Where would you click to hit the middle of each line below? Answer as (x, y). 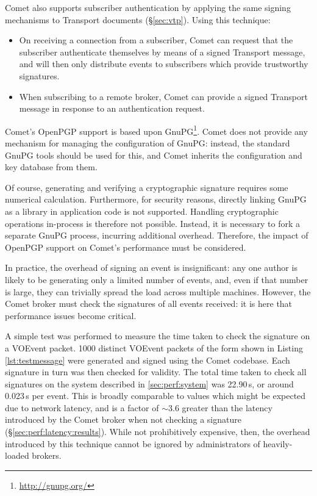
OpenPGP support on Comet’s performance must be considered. (126, 247)
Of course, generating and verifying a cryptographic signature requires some (147, 187)
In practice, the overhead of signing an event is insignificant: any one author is (151, 268)
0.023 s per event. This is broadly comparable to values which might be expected (155, 396)
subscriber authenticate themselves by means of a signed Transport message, (162, 52)
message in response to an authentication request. (112, 108)
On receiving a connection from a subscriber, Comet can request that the (156, 40)
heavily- (278, 443)
